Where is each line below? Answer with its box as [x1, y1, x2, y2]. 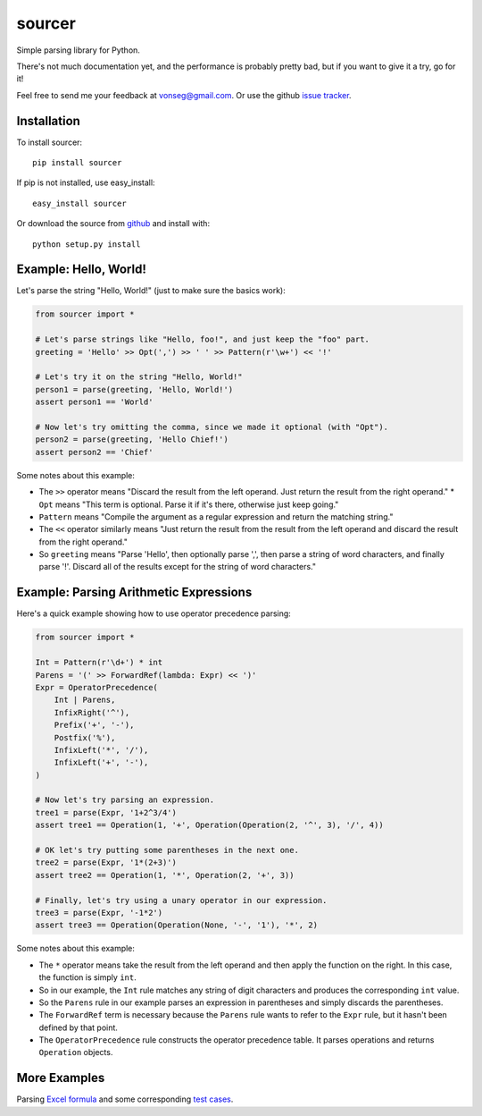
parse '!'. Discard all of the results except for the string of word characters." [38, 562, 317, 572]
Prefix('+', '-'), [54, 720, 135, 731]
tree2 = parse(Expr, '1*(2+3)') [35, 858, 178, 867]
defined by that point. [38, 1022, 118, 1033]
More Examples [16, 1070, 105, 1086]
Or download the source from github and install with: [16, 218, 210, 229]
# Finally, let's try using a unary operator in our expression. [35, 895, 328, 905]
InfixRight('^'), [54, 707, 130, 717]
